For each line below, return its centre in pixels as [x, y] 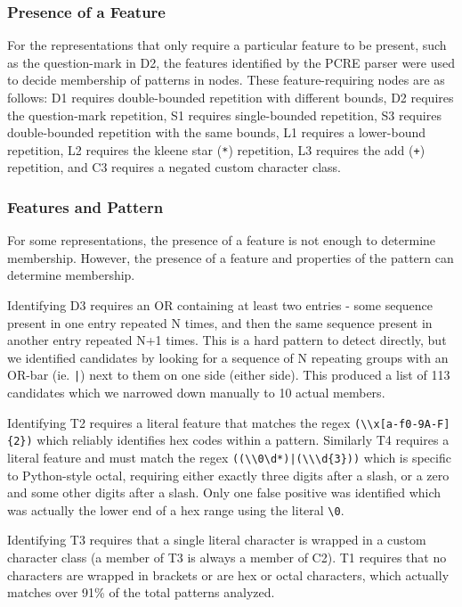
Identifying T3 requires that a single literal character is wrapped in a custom [217, 540]
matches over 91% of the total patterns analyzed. [141, 592]
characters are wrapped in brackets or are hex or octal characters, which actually [228, 574]
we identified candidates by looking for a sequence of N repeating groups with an [228, 357]
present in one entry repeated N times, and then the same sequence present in [220, 322]
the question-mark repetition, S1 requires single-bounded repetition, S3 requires [224, 115]
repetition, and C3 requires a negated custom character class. [174, 167]
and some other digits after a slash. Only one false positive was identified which [224, 492]
